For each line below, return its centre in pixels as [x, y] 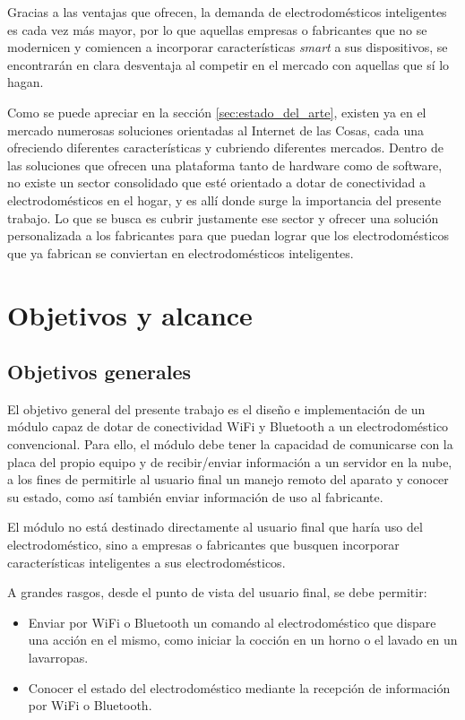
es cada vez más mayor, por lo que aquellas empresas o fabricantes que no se [217, 29]
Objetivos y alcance [130, 314]
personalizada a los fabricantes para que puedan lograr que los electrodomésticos [228, 235]
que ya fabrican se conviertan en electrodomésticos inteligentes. [181, 252]
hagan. [26, 82]
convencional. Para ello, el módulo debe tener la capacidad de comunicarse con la [230, 444]
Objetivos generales [99, 372]
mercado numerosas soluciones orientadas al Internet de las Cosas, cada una [216, 130]
